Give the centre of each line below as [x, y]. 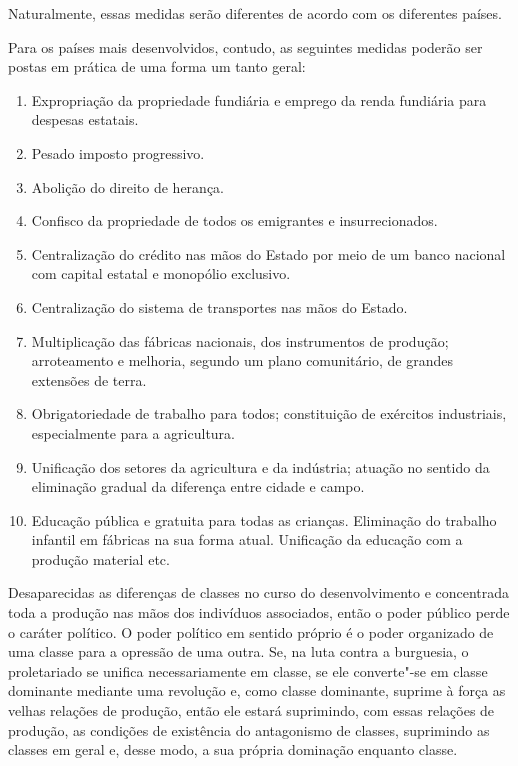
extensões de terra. [89, 379]
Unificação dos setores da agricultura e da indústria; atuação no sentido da [260, 466]
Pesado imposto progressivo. [118, 152]
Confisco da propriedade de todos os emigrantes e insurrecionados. [234, 220]
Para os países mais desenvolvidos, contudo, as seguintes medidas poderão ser [245, 46]
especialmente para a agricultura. [133, 432]
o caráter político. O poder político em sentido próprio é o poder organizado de [251, 631]
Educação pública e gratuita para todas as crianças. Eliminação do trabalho [264, 519]
